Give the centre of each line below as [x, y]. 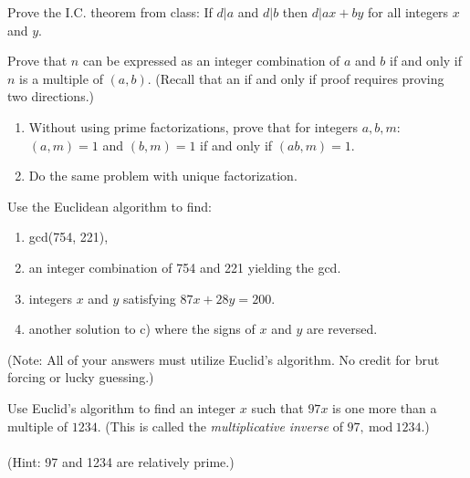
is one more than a [385, 407]
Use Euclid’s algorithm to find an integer [122, 407]
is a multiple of [61, 78]
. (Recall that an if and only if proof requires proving [296, 78]
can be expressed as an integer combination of [211, 61]
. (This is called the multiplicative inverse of [220, 426]
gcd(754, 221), [68, 237]
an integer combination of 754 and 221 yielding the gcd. [185, 267]
